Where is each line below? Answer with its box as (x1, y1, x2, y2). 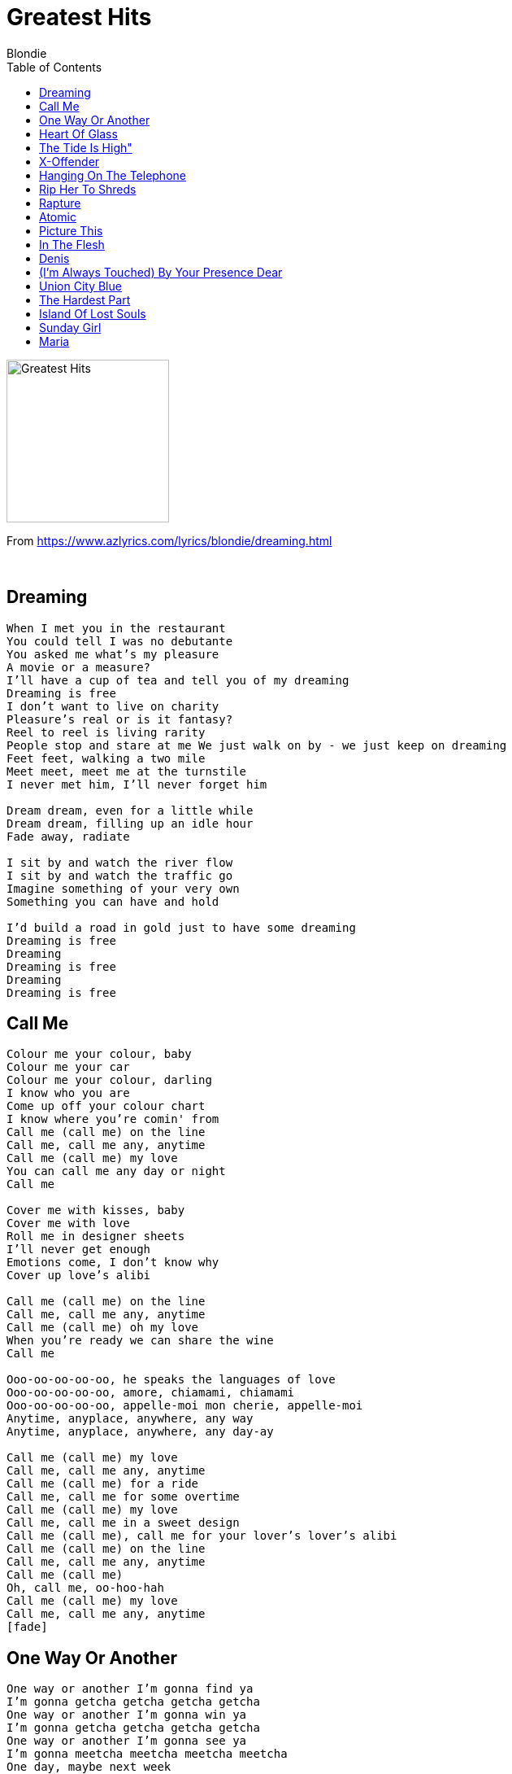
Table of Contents (7, 59, 102, 74)
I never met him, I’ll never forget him (7, 777, 267, 791)
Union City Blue (39, 278, 122, 293)
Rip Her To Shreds (39, 181, 137, 196)
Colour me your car (7, 1060, 130, 1074)
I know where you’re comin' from (7, 1112, 219, 1126)
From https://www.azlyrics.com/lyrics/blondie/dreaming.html (7, 533, 332, 548)
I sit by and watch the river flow (7, 855, 233, 869)
